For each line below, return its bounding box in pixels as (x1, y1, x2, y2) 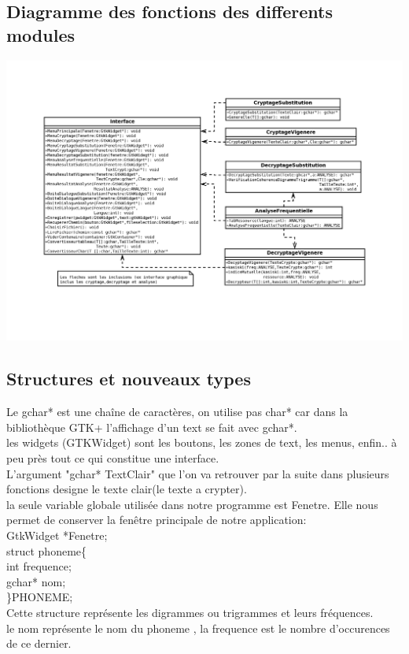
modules (6, 22, 76, 46)
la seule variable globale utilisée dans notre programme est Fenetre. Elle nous (6, 496, 378, 512)
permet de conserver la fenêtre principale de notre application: (6, 511, 307, 528)
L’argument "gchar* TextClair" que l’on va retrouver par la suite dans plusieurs (6, 465, 389, 481)
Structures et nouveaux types (6, 366, 251, 391)
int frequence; (6, 558, 72, 574)
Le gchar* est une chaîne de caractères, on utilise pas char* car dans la (6, 403, 348, 420)
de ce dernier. (6, 635, 72, 652)
